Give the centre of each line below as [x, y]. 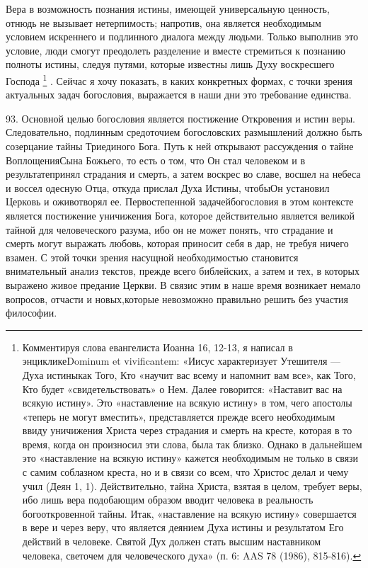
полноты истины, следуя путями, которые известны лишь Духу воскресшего [170, 64]
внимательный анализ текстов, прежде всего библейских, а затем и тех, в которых [183, 271]
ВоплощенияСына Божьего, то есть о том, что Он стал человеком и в [156, 160]
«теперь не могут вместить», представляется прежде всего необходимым [179, 416]
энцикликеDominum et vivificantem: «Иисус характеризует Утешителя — [182, 361]
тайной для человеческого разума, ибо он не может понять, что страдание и [169, 229]
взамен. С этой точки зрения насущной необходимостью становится [152, 257]
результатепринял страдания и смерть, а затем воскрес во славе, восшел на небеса [183, 174]
